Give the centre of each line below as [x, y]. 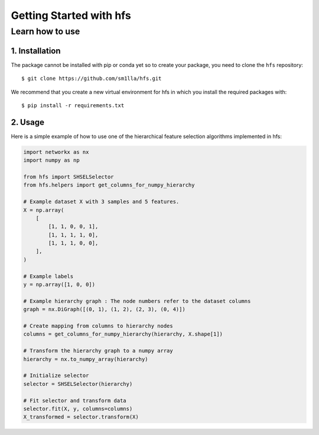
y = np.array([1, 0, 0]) [59, 285]
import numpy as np [51, 160]
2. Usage [27, 122]
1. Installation [36, 51]
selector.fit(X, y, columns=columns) [78, 409]
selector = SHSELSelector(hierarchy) [78, 384]
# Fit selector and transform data [75, 400]
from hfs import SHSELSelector [69, 177]
